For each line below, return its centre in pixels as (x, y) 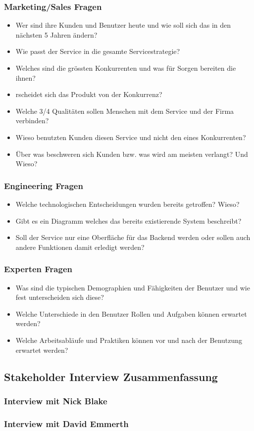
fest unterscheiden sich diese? (60, 297)
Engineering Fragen (44, 185)
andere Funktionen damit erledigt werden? (80, 247)
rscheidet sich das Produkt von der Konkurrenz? (89, 94)
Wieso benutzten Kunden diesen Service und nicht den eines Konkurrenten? (131, 137)
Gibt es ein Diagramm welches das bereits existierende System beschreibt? (128, 220)
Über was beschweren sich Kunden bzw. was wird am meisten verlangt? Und (132, 154)
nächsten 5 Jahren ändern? (56, 34)
